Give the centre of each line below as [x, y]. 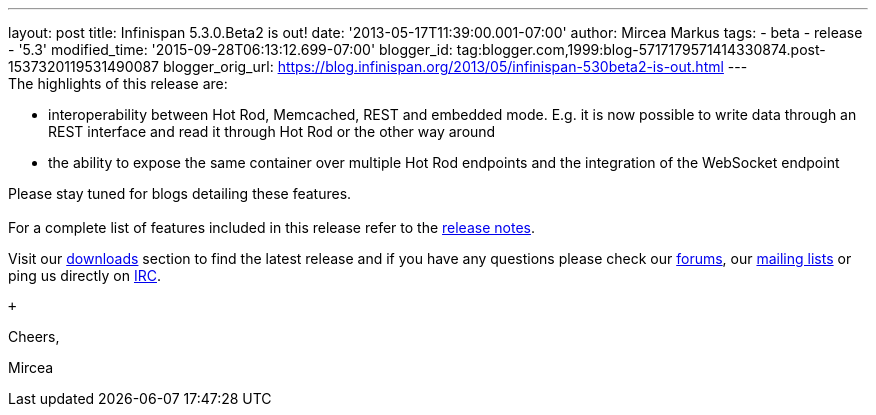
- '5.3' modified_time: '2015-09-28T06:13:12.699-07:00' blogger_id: [230, 49]
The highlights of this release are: [118, 83]
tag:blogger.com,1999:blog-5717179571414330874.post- [641, 49]
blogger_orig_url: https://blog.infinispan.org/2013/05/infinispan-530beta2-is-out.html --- [455, 66]
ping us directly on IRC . [85, 275]
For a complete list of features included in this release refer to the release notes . [271, 227]
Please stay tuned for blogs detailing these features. [180, 193]
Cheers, [34, 336]
